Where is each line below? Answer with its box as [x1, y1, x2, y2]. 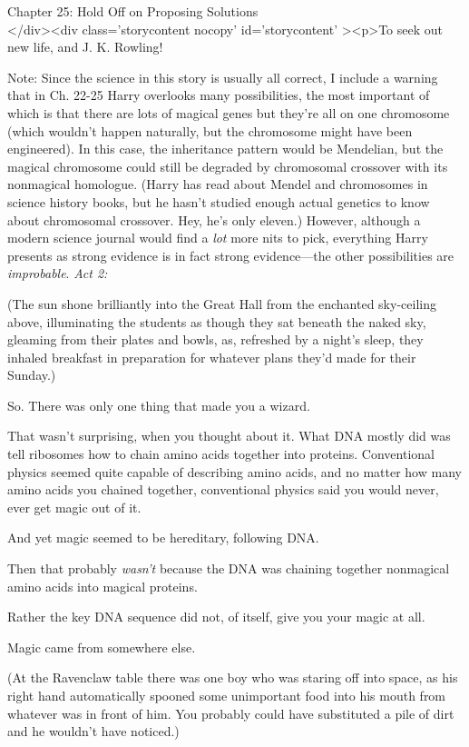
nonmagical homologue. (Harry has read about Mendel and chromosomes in [7, 174, 428, 194]
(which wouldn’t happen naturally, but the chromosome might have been [7, 121, 413, 140]
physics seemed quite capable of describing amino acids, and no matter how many [7, 462, 462, 481]
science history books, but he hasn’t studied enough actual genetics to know [7, 192, 430, 211]
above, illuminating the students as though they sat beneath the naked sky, [7, 312, 426, 331]
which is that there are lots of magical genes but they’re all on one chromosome [7, 103, 450, 122]
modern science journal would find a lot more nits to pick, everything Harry [7, 228, 428, 247]
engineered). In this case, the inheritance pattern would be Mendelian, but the [7, 139, 444, 158]
